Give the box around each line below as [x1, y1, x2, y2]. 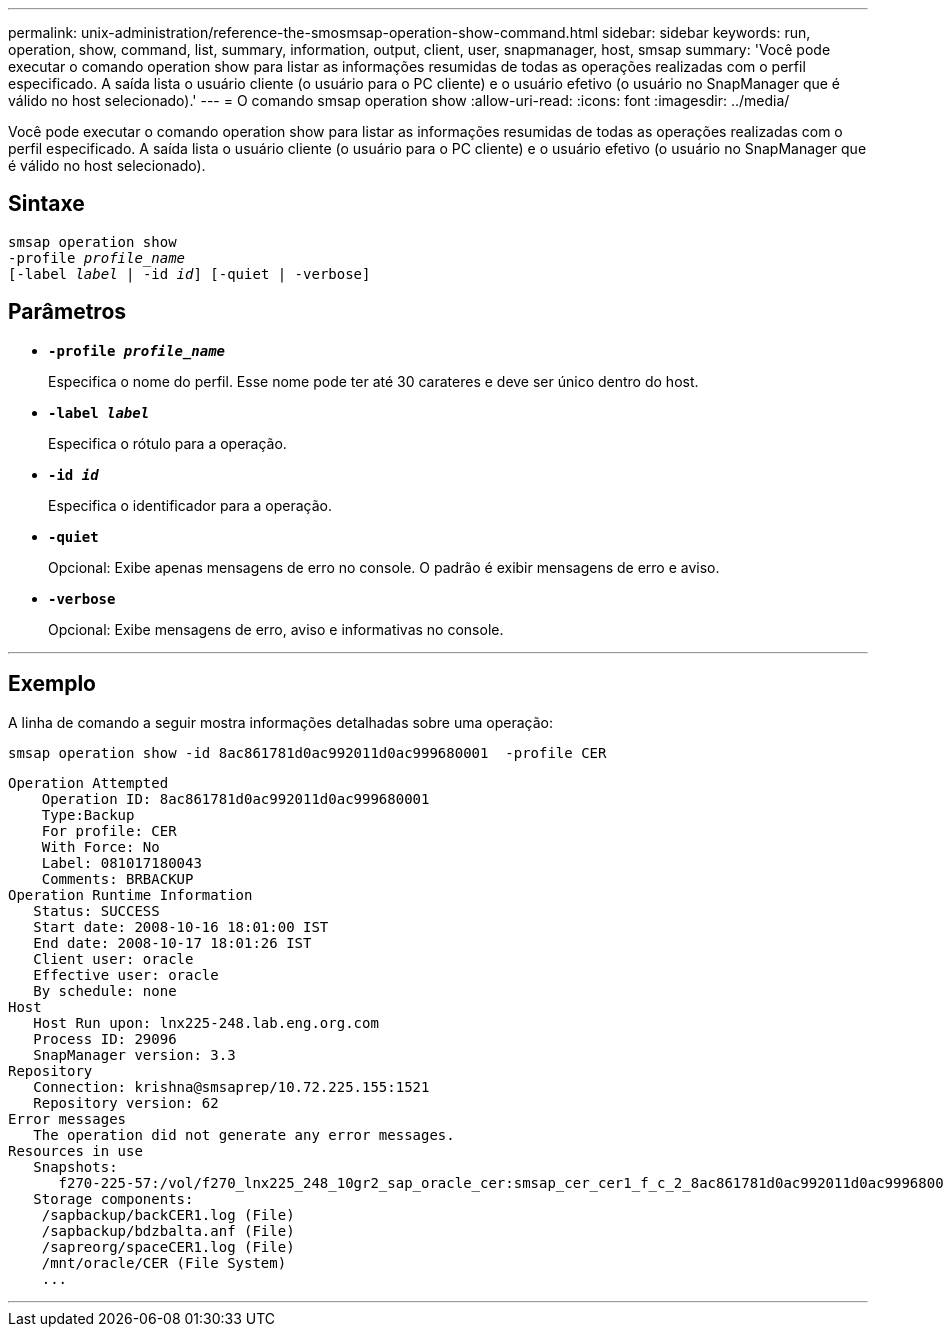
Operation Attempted [8, 774, 169, 791]
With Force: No [41, 838, 160, 855]
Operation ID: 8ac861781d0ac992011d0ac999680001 [41, 790, 430, 807]
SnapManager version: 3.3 [33, 1046, 236, 1063]
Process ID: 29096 [33, 1030, 177, 1047]
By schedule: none [33, 982, 177, 999]
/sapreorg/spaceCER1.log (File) [41, 1238, 295, 1255]
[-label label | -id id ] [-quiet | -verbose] [8, 265, 371, 282]
